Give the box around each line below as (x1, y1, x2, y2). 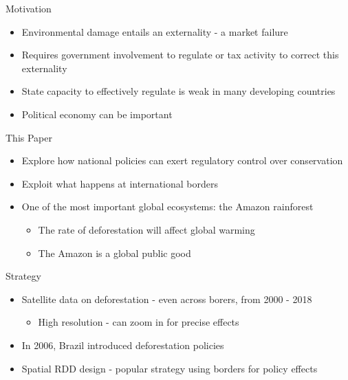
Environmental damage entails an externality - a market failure (21, 24, 288, 38)
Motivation (6, 1, 52, 15)
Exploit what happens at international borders (21, 176, 218, 190)
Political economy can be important (21, 107, 173, 121)
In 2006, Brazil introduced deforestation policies (21, 337, 224, 352)
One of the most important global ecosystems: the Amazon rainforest (21, 199, 314, 214)
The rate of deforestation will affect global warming (38, 222, 255, 236)
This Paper (6, 130, 52, 144)
